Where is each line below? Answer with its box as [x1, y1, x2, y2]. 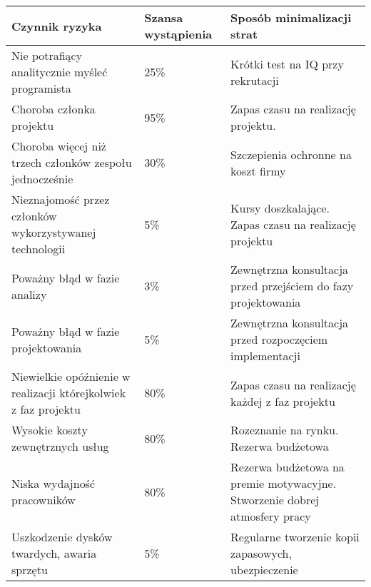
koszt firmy [230, 162, 286, 179]
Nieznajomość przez [11, 191, 110, 208]
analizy [11, 285, 47, 302]
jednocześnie [11, 170, 73, 187]
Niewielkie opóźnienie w [11, 368, 131, 384]
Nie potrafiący [11, 47, 83, 63]
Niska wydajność [11, 475, 96, 491]
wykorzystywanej [11, 224, 96, 240]
